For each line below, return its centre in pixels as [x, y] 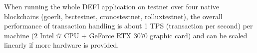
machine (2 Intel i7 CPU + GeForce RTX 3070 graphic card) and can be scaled [126, 35]
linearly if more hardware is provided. [62, 45]
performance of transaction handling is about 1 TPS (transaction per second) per [128, 26]
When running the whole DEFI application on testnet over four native [112, 6]
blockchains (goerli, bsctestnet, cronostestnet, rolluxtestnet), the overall [113, 16]
